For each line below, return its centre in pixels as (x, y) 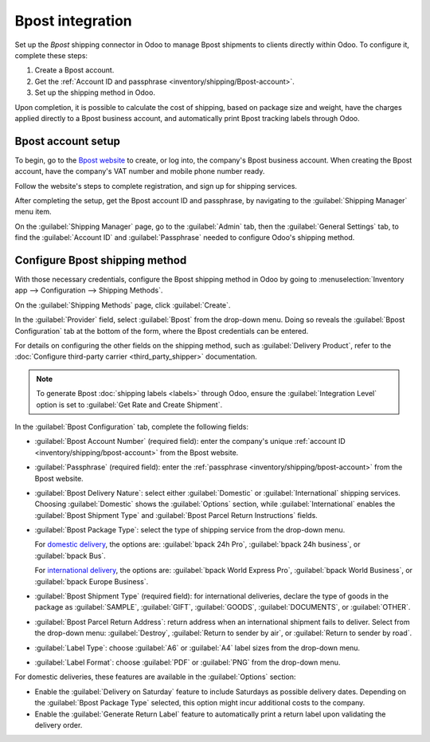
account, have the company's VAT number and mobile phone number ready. (140, 171)
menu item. (33, 212)
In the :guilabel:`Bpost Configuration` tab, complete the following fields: (131, 426)
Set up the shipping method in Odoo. (95, 92)
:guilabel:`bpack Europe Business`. (92, 581)
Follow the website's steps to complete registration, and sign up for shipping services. (156, 186)
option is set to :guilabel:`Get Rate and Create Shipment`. (129, 404)
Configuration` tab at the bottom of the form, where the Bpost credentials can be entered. (162, 331)
